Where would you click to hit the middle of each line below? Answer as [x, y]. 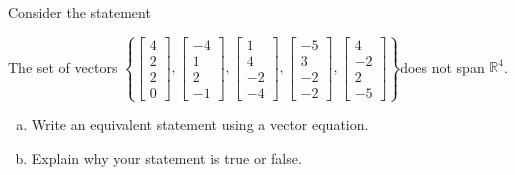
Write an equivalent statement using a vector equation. [200, 124]
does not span [442, 66]
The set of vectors [63, 66]
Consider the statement [79, 12]
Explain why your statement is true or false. [166, 157]
